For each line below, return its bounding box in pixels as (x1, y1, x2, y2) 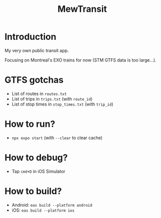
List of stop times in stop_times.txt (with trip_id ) (11, 101, 114, 107)
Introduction (4, 31, 57, 42)
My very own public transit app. (4, 47, 69, 53)
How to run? (4, 118, 55, 130)
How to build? (4, 185, 62, 197)
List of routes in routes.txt (11, 90, 67, 97)
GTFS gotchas (4, 74, 64, 86)
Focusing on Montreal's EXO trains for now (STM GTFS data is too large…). (4, 57, 157, 63)
